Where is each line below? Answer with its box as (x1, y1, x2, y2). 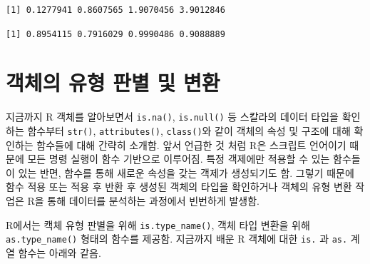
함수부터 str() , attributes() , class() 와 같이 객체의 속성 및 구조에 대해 (27, 123, 351, 138)
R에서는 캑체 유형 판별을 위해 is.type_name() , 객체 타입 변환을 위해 (6, 217, 310, 232)
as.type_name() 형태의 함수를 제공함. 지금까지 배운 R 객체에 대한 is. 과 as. (6, 231, 348, 246)
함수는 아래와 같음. (18, 245, 101, 260)
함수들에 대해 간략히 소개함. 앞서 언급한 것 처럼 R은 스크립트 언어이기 (36, 137, 346, 152)
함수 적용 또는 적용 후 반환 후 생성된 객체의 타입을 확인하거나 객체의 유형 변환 (6, 179, 352, 194)
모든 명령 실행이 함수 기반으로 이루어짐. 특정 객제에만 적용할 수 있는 (27, 151, 330, 166)
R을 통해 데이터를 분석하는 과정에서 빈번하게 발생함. (27, 193, 259, 208)
